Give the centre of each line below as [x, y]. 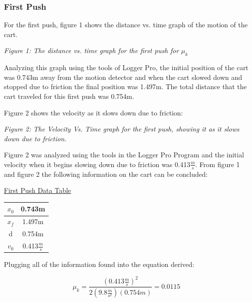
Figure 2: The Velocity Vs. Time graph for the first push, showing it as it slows [122, 129]
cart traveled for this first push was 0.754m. [69, 96]
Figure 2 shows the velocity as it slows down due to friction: [93, 112]
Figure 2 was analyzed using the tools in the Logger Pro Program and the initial [124, 155]
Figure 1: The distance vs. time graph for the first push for [91, 50]
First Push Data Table [38, 190]
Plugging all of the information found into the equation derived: [99, 264]
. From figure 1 [217, 164]
